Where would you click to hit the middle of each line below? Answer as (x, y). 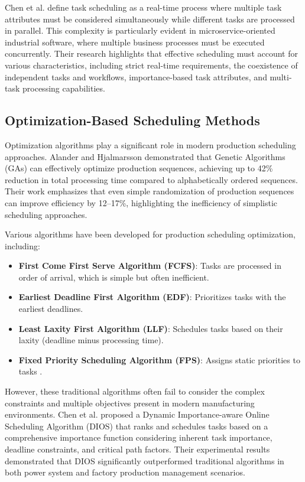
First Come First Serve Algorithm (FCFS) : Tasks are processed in (150, 266)
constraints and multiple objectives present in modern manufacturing (130, 403)
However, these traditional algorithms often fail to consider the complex (135, 391)
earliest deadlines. (51, 309)
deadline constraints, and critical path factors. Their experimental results (137, 449)
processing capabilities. (64, 88)
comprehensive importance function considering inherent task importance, (139, 437)
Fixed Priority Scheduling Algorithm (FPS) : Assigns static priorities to (159, 359)
